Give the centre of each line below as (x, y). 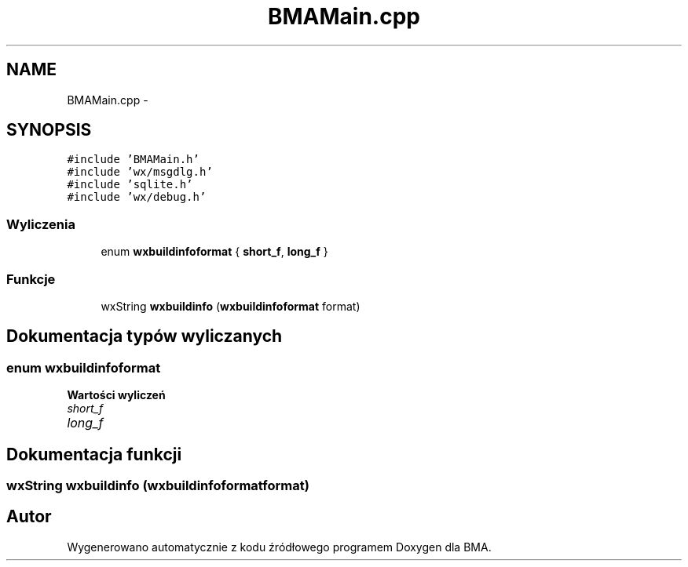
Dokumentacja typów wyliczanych (145, 336)
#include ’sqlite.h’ (130, 185)
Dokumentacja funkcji (94, 454)
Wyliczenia (41, 224)
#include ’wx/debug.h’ (137, 197)
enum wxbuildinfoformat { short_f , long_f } (214, 252)
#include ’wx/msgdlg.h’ (140, 172)
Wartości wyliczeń (116, 395)
